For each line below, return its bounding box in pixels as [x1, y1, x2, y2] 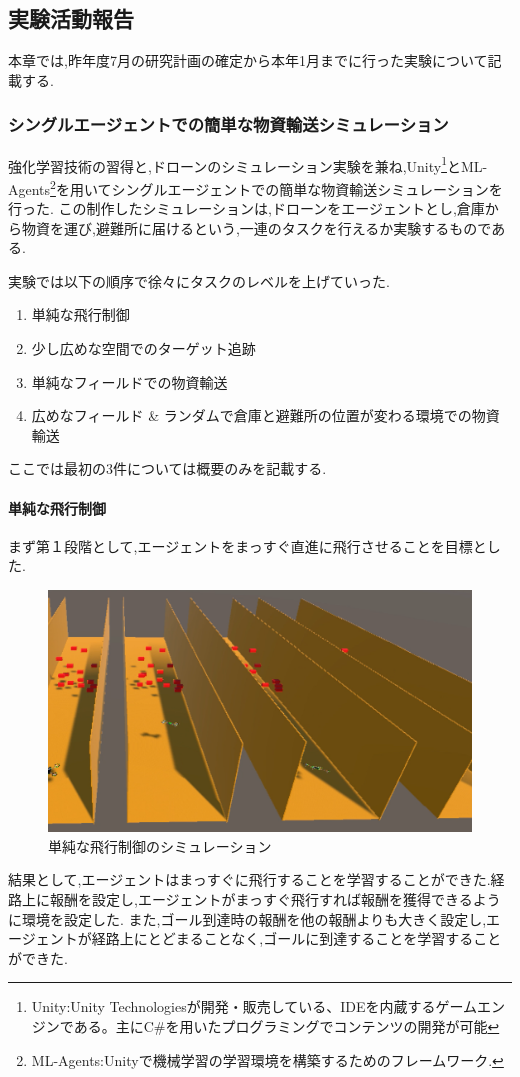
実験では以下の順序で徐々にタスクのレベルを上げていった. [8, 270, 390, 291]
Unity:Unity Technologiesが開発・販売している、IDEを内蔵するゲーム [31, 996, 478, 1017]
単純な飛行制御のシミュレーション [48, 835, 272, 856]
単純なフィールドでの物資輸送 [31, 371, 228, 392]
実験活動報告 [8, 3, 134, 34]
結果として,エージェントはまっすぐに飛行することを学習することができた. [8, 869, 491, 890]
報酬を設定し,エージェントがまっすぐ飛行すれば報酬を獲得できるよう [49, 889, 501, 910]
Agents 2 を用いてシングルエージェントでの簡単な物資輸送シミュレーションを [8, 175, 503, 199]
